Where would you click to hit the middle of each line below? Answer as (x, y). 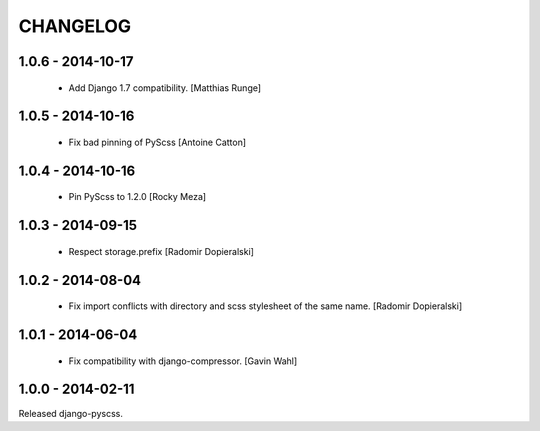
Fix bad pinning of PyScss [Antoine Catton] (157, 142)
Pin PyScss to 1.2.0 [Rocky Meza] (137, 197)
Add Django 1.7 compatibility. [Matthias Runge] (165, 87)
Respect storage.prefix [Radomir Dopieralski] (161, 251)
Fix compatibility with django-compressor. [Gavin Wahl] (183, 361)
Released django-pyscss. (71, 413)
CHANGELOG (75, 26)
